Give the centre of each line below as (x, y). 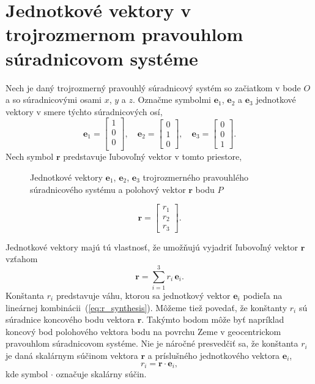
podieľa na (263, 295)
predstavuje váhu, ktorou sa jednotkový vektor (143, 295)
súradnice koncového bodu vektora (70, 319)
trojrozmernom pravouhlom (124, 34)
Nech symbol (30, 156)
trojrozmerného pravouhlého (196, 177)
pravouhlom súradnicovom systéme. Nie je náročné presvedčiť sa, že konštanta (152, 343)
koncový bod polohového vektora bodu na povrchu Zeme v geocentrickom (143, 331)
